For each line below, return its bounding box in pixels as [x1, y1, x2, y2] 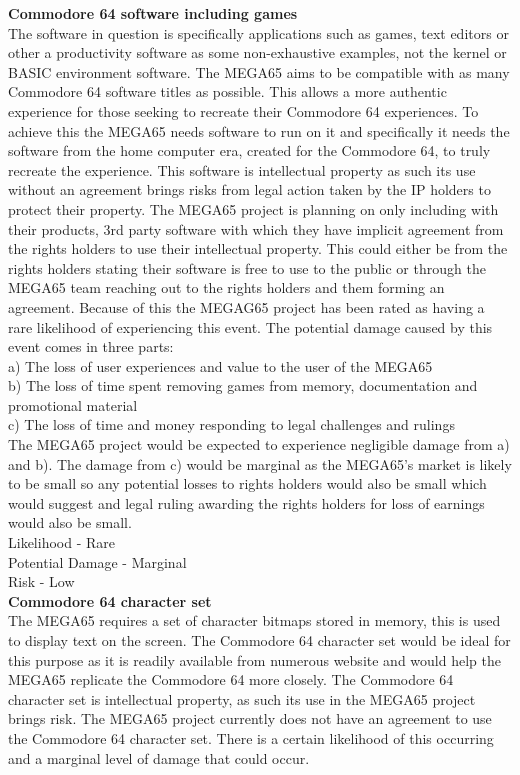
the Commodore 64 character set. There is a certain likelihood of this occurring [8, 727, 494, 748]
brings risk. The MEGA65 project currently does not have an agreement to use [8, 708, 492, 729]
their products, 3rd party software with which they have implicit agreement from [8, 218, 504, 239]
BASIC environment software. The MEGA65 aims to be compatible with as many [8, 61, 510, 82]
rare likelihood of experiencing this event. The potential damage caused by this [8, 316, 493, 337]
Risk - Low [8, 571, 75, 592]
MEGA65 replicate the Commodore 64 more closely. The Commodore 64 [8, 669, 454, 690]
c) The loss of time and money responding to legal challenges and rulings [8, 414, 455, 435]
